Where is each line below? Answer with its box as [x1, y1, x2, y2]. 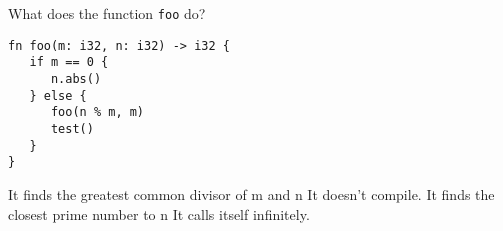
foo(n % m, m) [50, 105, 145, 120]
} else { [29, 88, 87, 103]
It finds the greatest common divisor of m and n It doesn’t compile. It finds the [8, 183, 495, 204]
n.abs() [50, 71, 102, 86]
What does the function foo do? [8, 3, 206, 23]
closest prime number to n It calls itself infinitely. [8, 203, 310, 224]
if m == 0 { [29, 55, 109, 70]
